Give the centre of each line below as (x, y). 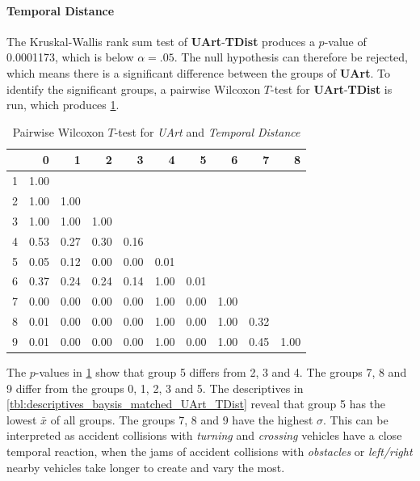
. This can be (356, 419)
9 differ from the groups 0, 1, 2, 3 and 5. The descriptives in (155, 388)
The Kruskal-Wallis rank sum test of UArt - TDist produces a (161, 41)
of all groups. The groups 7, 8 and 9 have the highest (182, 419)
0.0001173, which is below (70, 57)
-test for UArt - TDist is (332, 89)
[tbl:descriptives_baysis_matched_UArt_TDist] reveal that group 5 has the (196, 404)
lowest (22, 419)
